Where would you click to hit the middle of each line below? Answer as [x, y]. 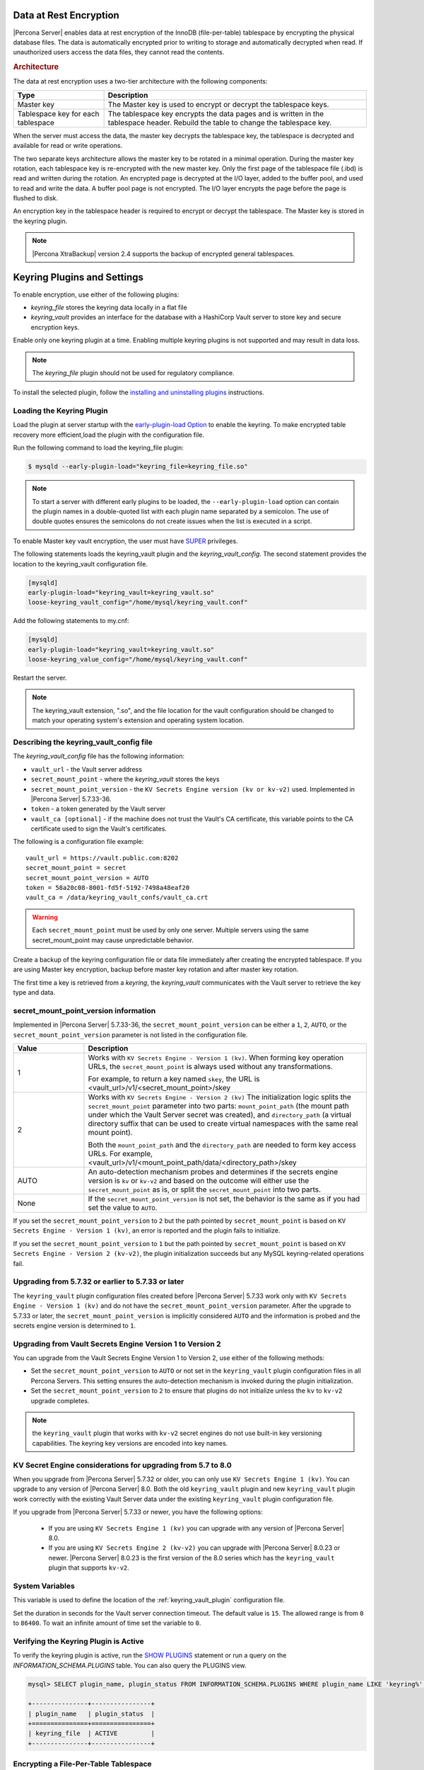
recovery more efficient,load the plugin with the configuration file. [109, 435]
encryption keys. [55, 327]
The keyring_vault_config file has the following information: [99, 756]
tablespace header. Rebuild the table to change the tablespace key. [220, 122]
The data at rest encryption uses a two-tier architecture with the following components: [140, 81]
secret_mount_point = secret [76, 868]
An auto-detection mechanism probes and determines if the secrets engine [213, 1172]
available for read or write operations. [68, 146]
